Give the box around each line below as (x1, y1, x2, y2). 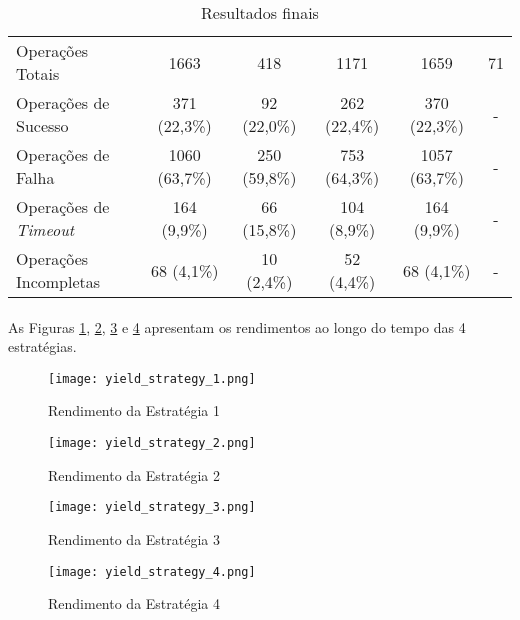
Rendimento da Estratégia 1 (48, 400, 221, 421)
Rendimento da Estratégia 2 (48, 464, 221, 485)
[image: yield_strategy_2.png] (48, 436, 256, 451)
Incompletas (16, 270, 101, 293)
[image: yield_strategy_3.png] (48, 500, 256, 515)
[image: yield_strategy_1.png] (48, 371, 256, 386)
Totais (16, 62, 60, 85)
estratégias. (8, 336, 77, 357)
